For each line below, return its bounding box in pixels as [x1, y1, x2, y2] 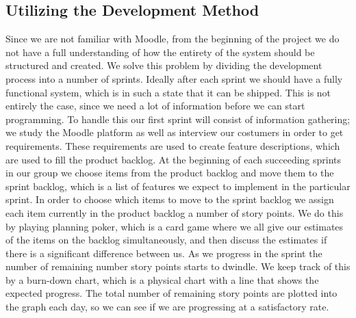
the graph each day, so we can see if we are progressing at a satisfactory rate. [5, 300, 329, 314]
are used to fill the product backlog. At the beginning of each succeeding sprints [5, 152, 342, 166]
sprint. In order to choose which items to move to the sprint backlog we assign [5, 192, 334, 207]
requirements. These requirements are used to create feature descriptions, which [5, 138, 340, 153]
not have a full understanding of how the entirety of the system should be [5, 44, 315, 59]
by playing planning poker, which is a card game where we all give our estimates [5, 219, 344, 233]
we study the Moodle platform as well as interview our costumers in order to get [5, 125, 344, 140]
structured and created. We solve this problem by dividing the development [5, 58, 322, 72]
